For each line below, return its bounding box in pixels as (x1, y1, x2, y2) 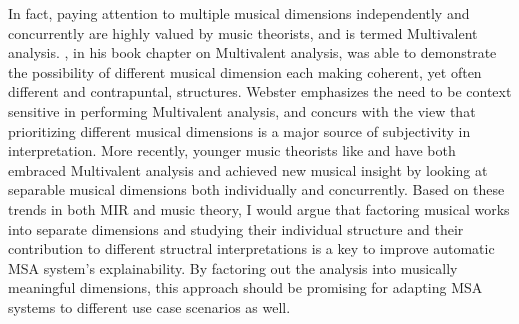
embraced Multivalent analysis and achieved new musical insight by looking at (8, 159, 488, 180)
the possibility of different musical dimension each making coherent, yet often (8, 61, 482, 82)
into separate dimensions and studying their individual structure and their (8, 218, 464, 239)
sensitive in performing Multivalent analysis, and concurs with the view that (8, 100, 476, 121)
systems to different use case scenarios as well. (8, 296, 291, 317)
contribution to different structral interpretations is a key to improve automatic (8, 238, 495, 259)
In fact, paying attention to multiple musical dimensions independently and (8, 3, 470, 23)
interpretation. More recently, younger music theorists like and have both (8, 140, 456, 161)
